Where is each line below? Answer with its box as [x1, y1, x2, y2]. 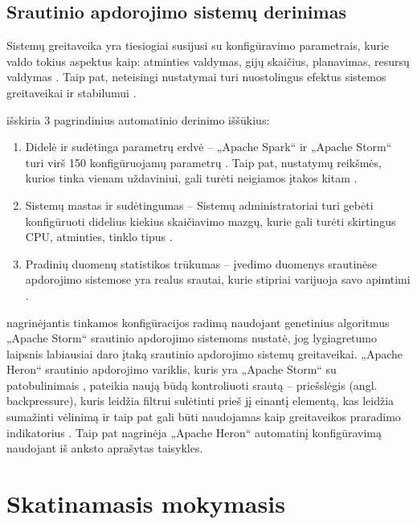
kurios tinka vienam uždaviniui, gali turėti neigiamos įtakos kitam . [25, 170, 358, 186]
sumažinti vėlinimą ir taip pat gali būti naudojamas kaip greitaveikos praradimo [6, 408, 401, 425]
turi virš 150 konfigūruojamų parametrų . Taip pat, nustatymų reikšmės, [25, 154, 382, 170]
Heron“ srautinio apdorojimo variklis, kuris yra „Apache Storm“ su [6, 361, 337, 378]
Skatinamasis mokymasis [6, 487, 285, 520]
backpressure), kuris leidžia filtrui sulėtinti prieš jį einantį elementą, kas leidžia [6, 392, 395, 409]
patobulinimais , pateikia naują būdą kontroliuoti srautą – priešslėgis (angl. [6, 376, 378, 393]
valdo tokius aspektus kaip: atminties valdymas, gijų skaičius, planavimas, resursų [6, 52, 410, 69]
